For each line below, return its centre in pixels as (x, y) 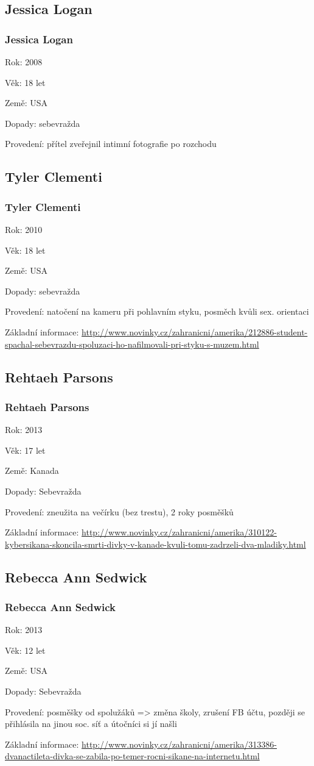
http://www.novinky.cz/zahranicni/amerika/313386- (180, 744)
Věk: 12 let (25, 650)
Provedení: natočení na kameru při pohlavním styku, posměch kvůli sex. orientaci (157, 311)
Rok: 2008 (24, 62)
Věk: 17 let (25, 450)
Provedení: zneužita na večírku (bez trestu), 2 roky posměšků (119, 511)
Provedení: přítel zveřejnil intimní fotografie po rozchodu (111, 144)
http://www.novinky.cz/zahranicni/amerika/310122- (180, 532)
